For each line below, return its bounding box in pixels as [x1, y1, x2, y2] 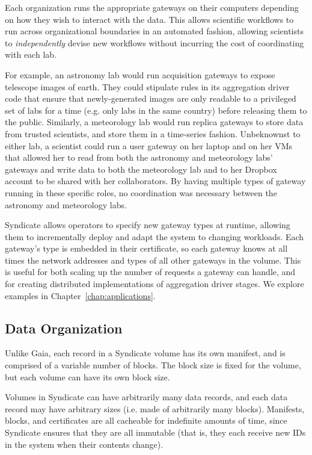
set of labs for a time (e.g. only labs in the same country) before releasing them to [5, 104, 307, 116]
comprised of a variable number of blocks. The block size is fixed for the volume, [5, 359, 301, 371]
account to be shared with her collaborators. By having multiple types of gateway [5, 175, 306, 187]
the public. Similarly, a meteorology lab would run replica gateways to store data [5, 116, 304, 128]
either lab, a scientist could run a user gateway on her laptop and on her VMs [5, 139, 293, 152]
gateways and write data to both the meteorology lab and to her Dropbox [5, 162, 277, 175]
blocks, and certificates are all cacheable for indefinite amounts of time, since [5, 414, 287, 427]
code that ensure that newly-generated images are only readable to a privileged [5, 92, 296, 105]
